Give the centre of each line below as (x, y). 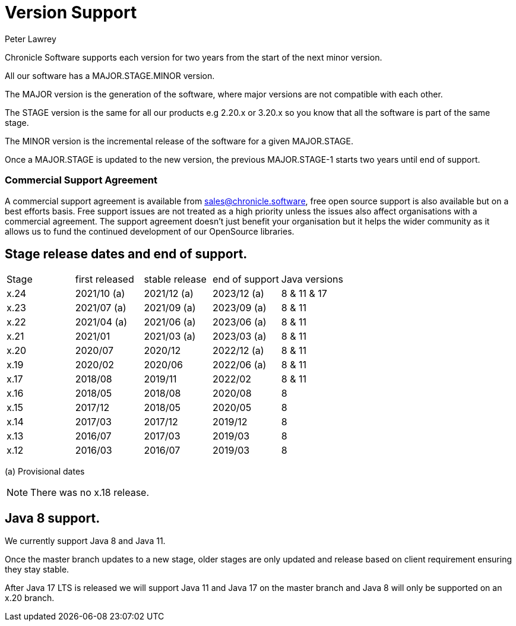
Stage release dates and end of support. (126, 254)
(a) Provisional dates (45, 472)
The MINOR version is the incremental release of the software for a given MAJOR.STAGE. (179, 141)
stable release (175, 279)
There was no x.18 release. (90, 493)
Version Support (71, 12)
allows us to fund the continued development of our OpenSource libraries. (150, 231)
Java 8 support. (53, 518)
